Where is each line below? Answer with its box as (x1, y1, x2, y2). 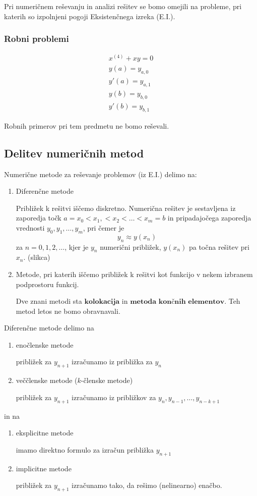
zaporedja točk (16, 212, 61, 223)
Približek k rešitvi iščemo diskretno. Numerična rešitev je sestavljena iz (16, 202, 236, 213)
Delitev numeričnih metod (4, 145, 144, 160)
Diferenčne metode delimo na (4, 322, 94, 333)
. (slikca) (23, 252, 50, 262)
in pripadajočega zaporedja (167, 212, 251, 223)
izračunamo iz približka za (72, 356, 153, 367)
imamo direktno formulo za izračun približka (16, 444, 154, 455)
